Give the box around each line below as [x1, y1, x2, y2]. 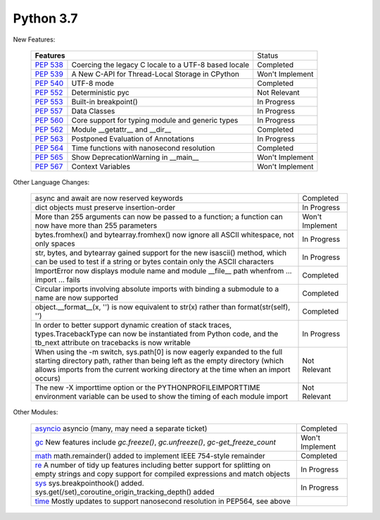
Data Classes [71, 106, 115, 116]
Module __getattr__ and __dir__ [71, 124, 172, 134]
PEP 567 [34, 161, 63, 171]
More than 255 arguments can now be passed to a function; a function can [34, 212, 283, 222]
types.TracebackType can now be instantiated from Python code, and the [34, 329, 279, 339]
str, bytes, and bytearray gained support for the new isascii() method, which [34, 248, 287, 258]
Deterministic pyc [71, 87, 129, 97]
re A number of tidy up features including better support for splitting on [34, 460, 271, 470]
